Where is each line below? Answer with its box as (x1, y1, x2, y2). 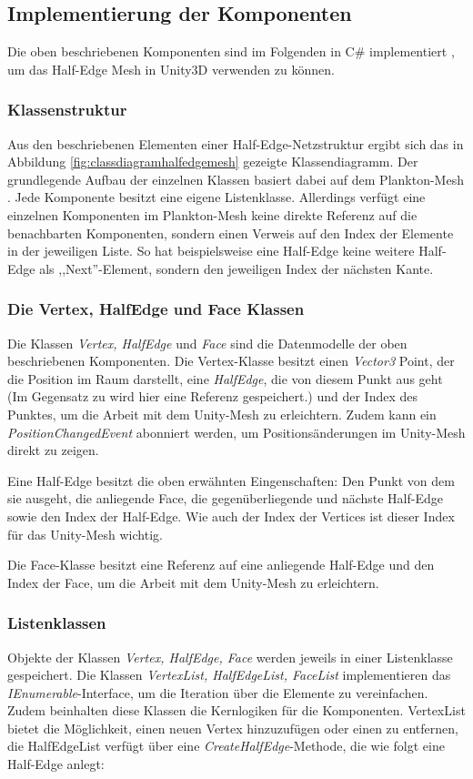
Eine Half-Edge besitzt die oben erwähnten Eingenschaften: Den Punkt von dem (7, 470, 455, 490)
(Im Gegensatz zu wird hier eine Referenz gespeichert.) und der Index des (7, 387, 418, 406)
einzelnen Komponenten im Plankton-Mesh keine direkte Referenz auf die (7, 205, 418, 224)
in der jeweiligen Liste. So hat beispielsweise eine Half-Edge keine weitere (7, 241, 415, 260)
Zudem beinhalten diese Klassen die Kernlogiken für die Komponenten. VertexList (7, 701, 466, 720)
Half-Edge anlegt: (7, 754, 105, 774)
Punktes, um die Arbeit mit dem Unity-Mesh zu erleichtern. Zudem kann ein (7, 404, 437, 423)
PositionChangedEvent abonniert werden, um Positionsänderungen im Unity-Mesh (7, 422, 466, 441)
